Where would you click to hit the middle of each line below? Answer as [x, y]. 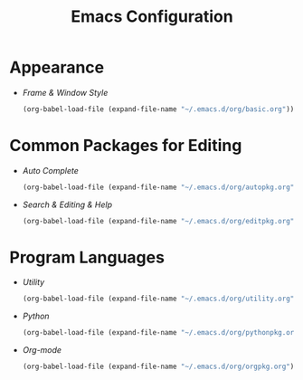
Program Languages [87, 257]
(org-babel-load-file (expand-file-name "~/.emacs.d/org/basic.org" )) [158, 109]
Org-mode [42, 350]
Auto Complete [50, 170]
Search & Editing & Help [67, 204]
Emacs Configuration [152, 17]
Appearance [57, 67]
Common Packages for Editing [126, 146]
